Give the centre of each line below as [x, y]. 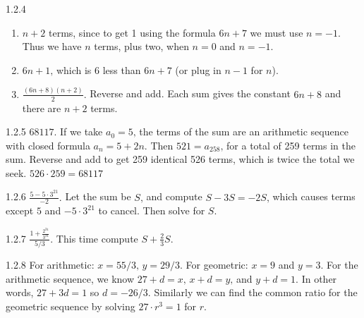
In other [319, 278]
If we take [81, 132]
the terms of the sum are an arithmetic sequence [244, 132]
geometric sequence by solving [71, 306]
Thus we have [52, 46]
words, [20, 292]
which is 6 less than [98, 69]
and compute [174, 196]
